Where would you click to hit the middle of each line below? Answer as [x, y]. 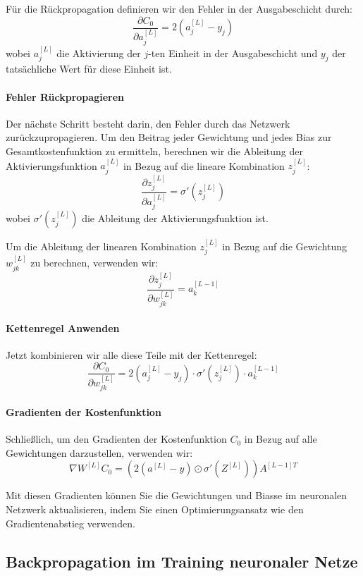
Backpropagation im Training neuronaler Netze [182, 561]
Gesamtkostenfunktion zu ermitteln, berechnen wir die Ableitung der [154, 151]
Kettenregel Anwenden [63, 327]
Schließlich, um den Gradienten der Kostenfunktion [116, 439]
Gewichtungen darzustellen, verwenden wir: [99, 452]
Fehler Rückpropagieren [65, 96]
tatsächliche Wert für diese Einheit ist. [89, 69]
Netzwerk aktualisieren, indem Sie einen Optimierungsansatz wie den [155, 509]
